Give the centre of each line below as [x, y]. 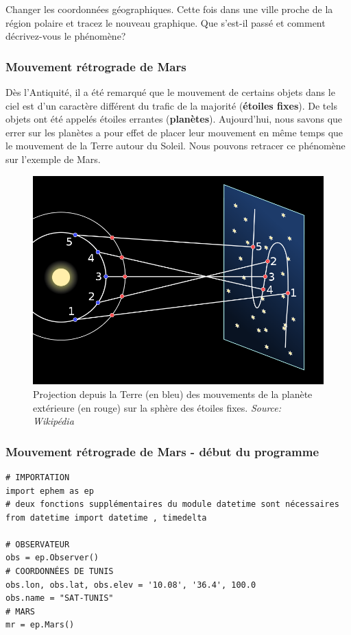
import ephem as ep [50, 491]
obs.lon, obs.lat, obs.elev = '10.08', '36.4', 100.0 [131, 585]
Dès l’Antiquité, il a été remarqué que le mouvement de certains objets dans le [170, 92]
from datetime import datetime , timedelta [106, 518]
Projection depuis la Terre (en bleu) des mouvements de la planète [173, 394]
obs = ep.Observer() [52, 558]
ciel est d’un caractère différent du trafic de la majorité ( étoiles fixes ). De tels [171, 105]
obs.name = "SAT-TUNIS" [60, 598]
